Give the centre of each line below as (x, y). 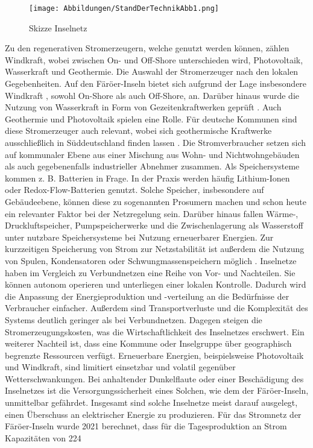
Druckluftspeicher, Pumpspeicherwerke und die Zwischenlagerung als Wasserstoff (154, 225)
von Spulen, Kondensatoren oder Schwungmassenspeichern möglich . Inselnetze (151, 260)
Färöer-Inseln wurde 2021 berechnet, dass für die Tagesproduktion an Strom (146, 426)
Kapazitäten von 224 (43, 437)
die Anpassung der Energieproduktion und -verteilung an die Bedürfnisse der (147, 296)
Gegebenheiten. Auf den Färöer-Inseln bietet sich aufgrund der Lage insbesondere (156, 84)
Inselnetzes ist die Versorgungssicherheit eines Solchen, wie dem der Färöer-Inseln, (157, 390)
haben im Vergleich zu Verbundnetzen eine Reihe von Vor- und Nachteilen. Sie (150, 272)
